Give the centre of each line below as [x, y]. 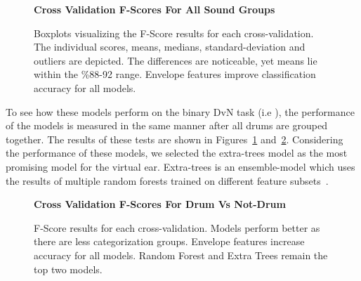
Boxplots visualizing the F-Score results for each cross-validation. [174, 33]
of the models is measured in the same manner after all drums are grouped [166, 125]
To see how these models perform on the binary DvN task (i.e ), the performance [180, 111]
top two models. [68, 269]
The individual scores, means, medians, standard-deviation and [170, 47]
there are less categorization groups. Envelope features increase [169, 241]
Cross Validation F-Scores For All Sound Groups [155, 9]
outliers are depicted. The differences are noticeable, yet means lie [176, 60]
